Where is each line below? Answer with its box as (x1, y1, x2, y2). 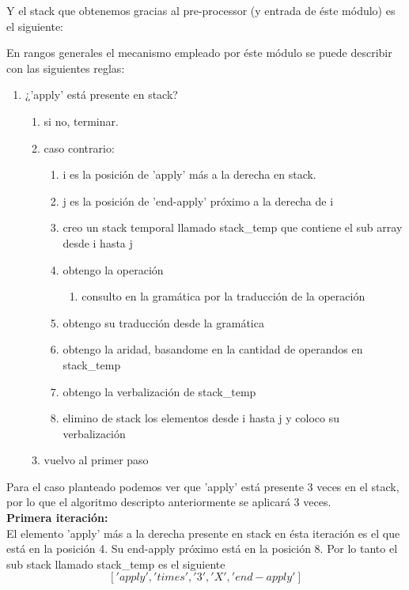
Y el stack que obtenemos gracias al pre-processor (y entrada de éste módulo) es (6, 2, 396, 18)
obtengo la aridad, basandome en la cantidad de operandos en (62, 341, 363, 357)
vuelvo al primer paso (44, 452, 149, 468)
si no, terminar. (44, 112, 119, 129)
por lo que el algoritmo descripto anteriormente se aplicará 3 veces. (6, 494, 331, 510)
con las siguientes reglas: (6, 59, 125, 76)
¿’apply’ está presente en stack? (25, 86, 178, 103)
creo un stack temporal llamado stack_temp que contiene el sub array (62, 219, 403, 236)
